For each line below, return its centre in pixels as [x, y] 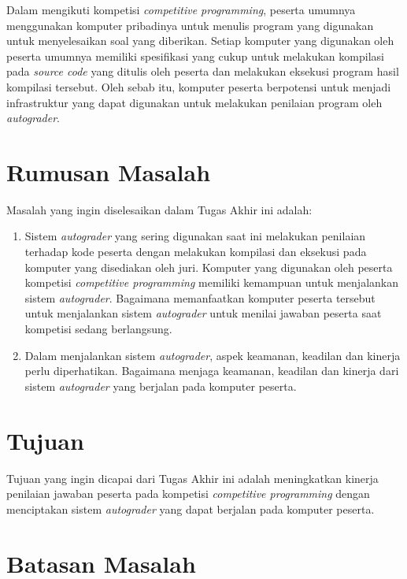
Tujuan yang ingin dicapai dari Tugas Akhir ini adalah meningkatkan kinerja [192, 478]
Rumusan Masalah [109, 171]
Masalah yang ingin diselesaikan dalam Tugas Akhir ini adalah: [159, 209]
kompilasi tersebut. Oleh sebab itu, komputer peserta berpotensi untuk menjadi [199, 86]
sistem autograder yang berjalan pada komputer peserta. [161, 386]
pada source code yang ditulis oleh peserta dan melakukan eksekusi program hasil [203, 71]
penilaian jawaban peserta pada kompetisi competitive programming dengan [188, 494]
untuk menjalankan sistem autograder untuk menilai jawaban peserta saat [203, 313]
